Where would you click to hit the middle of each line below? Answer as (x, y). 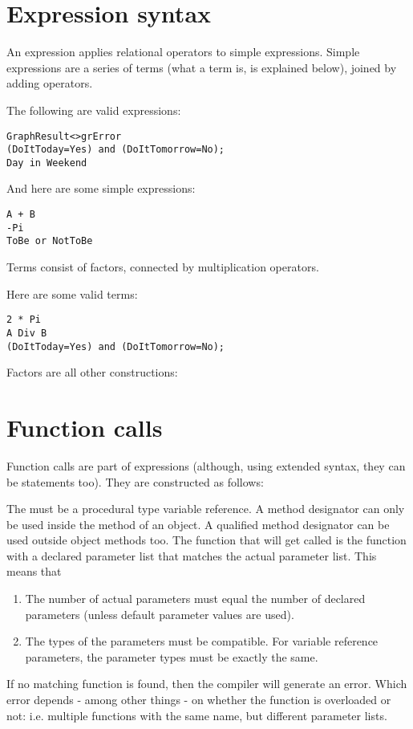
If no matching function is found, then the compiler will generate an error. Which (207, 684)
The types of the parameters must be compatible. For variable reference (202, 641)
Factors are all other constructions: (92, 372)
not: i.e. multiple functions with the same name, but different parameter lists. (197, 715)
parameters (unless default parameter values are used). (160, 614)
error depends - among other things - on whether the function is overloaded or (199, 700)
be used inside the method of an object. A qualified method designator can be (198, 524)
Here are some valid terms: (72, 293)
